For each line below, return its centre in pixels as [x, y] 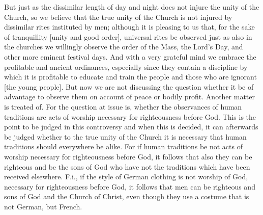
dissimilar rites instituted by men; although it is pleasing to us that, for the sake [129, 27]
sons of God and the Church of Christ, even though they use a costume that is [127, 196]
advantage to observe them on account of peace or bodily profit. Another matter [129, 97]
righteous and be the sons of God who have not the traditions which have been [127, 166]
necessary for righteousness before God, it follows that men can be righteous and [130, 186]
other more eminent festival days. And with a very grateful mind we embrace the [130, 56]
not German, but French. [43, 206]
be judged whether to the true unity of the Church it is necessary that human [125, 136]
